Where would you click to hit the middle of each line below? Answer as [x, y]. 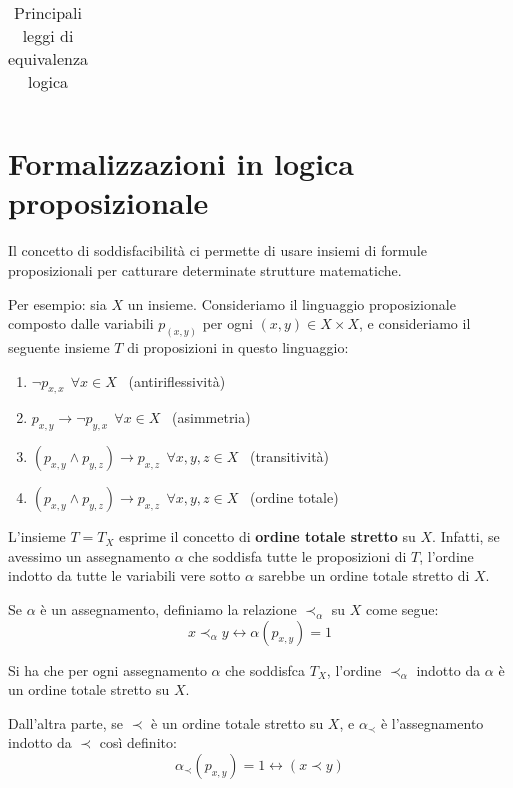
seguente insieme [59, 346]
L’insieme [37, 536]
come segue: [402, 608]
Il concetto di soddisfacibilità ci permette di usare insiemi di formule [217, 250]
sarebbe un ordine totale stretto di [364, 575]
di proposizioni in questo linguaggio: [238, 346]
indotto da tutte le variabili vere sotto [124, 575]
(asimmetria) [211, 417]
